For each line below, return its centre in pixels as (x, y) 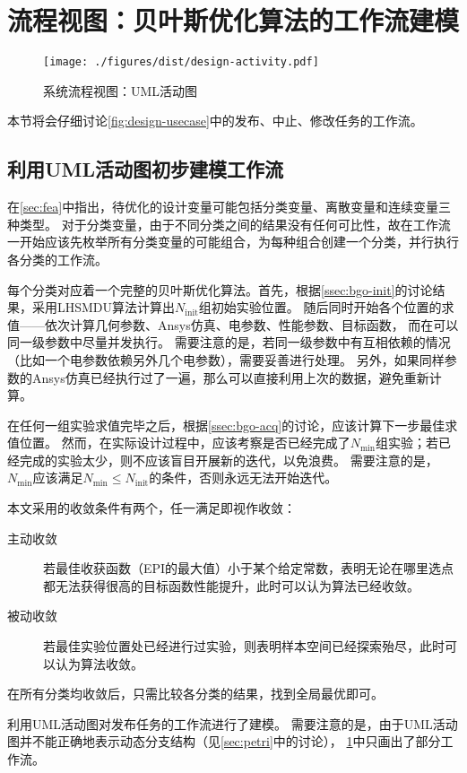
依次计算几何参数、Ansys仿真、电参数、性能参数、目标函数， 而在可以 (251, 324)
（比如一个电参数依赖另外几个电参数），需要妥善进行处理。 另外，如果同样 (226, 359)
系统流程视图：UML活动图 (121, 90)
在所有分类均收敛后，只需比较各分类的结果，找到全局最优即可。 (195, 694)
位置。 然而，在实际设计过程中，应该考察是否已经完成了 (185, 443)
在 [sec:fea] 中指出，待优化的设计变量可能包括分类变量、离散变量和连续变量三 (229, 207)
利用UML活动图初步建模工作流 (146, 169)
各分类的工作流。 (57, 259)
